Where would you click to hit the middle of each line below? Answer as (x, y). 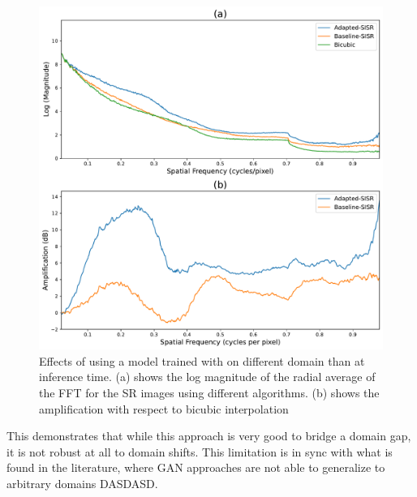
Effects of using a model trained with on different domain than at (202, 360)
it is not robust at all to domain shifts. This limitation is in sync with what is (200, 451)
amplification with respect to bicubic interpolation (164, 408)
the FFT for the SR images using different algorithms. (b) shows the (209, 392)
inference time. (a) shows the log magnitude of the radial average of (207, 377)
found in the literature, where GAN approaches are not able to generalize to (196, 467)
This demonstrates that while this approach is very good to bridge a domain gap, (209, 436)
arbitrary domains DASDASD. (82, 483)
